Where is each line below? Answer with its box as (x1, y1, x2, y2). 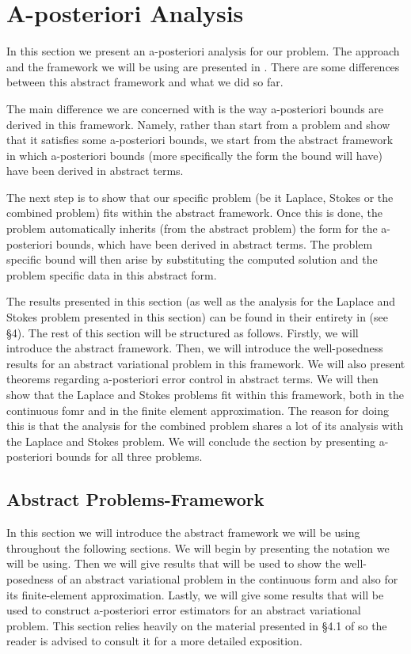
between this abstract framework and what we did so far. (6, 74, 284, 90)
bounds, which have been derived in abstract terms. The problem (55, 235, 373, 252)
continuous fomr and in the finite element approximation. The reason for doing (6, 401, 389, 418)
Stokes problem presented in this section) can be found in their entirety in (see (6, 309, 388, 325)
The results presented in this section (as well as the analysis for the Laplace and (6, 293, 395, 310)
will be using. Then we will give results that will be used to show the (6, 555, 341, 572)
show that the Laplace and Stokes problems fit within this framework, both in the (6, 386, 404, 402)
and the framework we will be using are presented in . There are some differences (6, 58, 400, 74)
